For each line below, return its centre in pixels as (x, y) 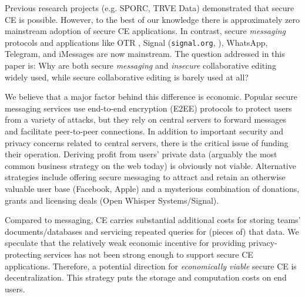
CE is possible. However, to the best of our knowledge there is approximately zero (152, 19)
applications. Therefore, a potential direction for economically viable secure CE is (151, 266)
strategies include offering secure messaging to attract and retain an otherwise (145, 177)
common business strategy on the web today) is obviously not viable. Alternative (150, 165)
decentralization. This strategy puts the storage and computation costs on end (146, 277)
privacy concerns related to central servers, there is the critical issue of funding (147, 142)
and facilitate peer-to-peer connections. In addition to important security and (144, 131)
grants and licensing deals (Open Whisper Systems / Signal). (112, 200)
